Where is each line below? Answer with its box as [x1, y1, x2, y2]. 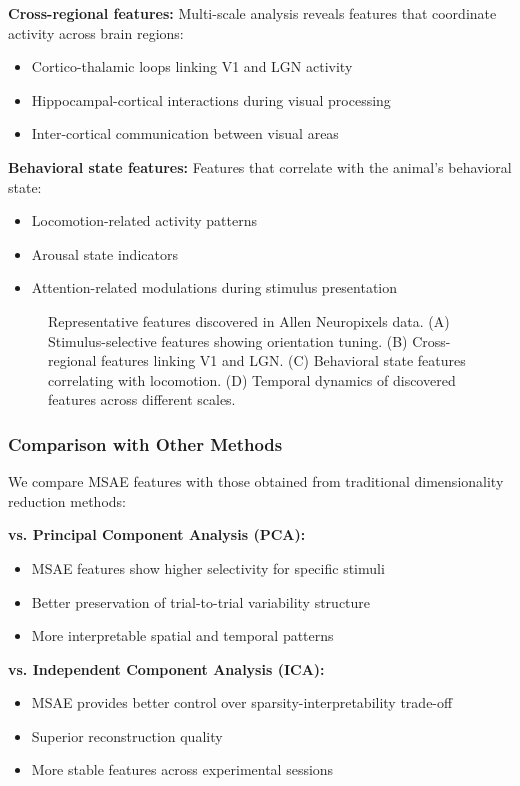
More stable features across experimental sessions [31, 759, 334, 780]
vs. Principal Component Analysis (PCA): [8, 524, 306, 545]
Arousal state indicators [31, 243, 178, 264]
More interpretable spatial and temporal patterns [31, 625, 334, 646]
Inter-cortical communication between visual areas [31, 123, 339, 144]
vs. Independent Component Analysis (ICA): [8, 658, 325, 679]
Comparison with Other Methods [8, 431, 283, 456]
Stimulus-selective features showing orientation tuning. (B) [48, 330, 408, 351]
